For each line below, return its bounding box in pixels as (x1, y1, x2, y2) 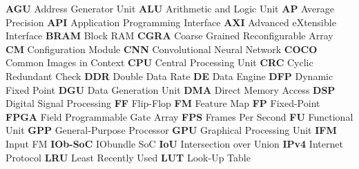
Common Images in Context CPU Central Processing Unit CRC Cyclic (6, 55, 313, 70)
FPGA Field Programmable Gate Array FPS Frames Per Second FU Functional (6, 109, 353, 123)
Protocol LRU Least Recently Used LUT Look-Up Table (6, 150, 251, 164)
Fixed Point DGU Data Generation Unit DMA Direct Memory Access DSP (6, 82, 336, 97)
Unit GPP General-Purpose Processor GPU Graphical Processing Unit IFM (6, 123, 337, 137)
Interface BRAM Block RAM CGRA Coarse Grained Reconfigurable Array (6, 28, 333, 43)
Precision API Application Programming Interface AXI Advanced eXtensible (6, 14, 336, 29)
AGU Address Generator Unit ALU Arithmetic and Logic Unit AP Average (6, 1, 334, 15)
